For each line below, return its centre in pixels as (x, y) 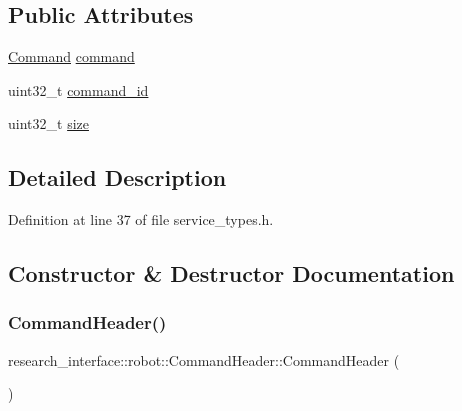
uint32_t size (48, 123)
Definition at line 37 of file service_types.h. (141, 219)
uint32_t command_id (78, 89)
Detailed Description (117, 177)
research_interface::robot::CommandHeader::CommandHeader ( (204, 359)
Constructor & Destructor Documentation (231, 273)
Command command (71, 56)
